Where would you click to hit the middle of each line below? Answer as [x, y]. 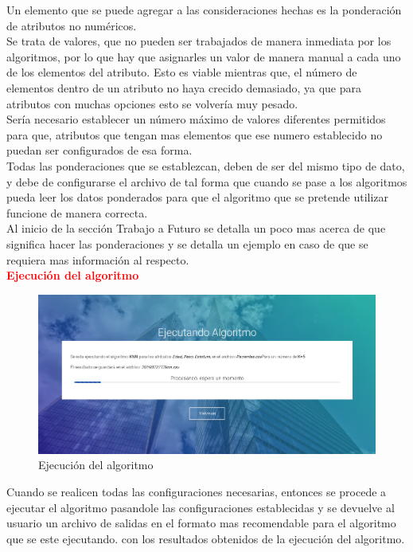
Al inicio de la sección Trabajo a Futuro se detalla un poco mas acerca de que [196, 228]
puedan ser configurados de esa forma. [99, 150]
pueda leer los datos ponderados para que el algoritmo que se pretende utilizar [198, 197]
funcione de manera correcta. [77, 212]
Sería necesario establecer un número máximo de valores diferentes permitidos [196, 119]
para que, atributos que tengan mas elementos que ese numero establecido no [195, 134]
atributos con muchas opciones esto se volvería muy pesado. [152, 103]
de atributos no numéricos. [72, 25]
